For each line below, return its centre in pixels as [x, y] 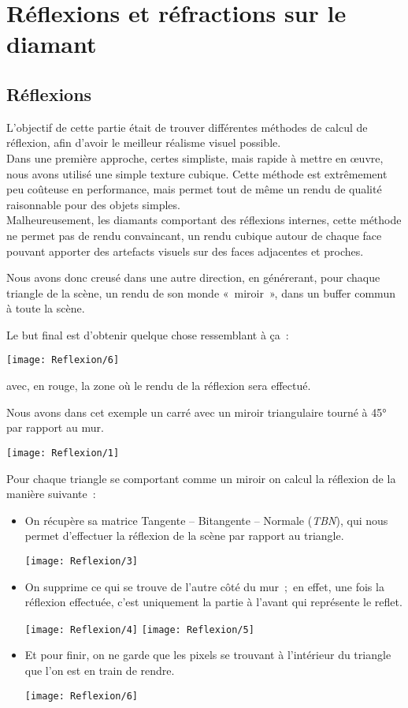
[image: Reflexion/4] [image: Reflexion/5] [139, 629]
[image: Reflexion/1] [63, 453]
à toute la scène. [46, 308]
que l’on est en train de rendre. [100, 671]
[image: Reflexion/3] [81, 561]
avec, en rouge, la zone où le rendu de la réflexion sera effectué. [159, 386]
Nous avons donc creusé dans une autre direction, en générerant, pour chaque [193, 277]
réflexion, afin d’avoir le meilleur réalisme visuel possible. [144, 142]
